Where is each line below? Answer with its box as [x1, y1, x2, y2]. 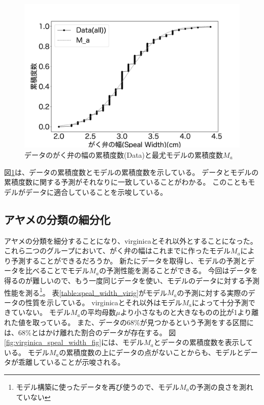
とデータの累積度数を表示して [153, 337, 253, 348]
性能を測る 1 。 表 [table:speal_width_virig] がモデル [4, 285, 168, 298]
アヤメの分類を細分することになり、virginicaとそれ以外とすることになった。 [4, 235, 257, 246]
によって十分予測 [191, 297, 248, 307]
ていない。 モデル [11, 307, 71, 317]
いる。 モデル [4, 346, 49, 357]
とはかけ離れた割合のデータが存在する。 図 [31, 327, 176, 337]
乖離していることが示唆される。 [18, 357, 125, 367]
